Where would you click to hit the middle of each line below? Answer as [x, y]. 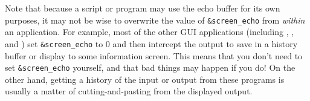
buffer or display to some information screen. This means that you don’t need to [154, 55]
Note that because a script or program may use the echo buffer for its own [143, 8]
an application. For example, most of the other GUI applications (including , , [150, 32]
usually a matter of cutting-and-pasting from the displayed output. [129, 91]
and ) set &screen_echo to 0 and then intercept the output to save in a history [151, 43]
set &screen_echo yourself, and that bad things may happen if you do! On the [150, 67]
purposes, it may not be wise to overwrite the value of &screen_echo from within [155, 20]
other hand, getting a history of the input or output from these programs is [145, 79]
